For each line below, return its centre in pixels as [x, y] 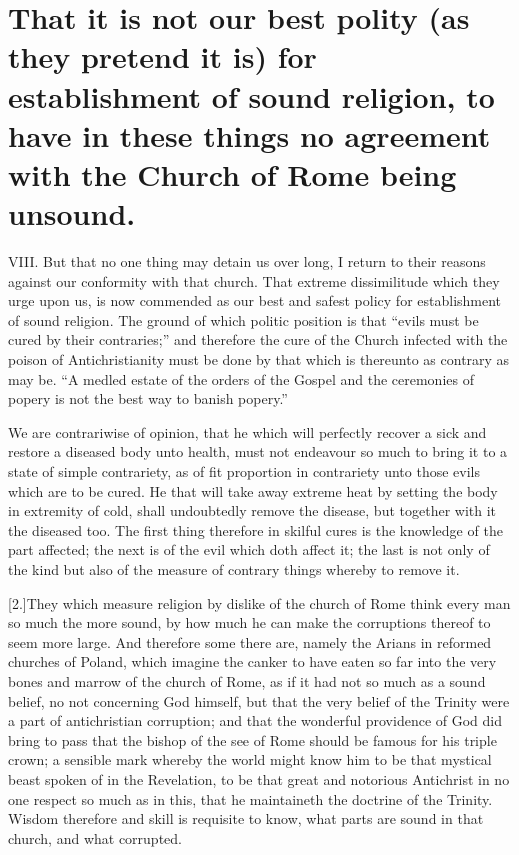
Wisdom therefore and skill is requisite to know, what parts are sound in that [246, 818]
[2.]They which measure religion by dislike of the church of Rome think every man [259, 602]
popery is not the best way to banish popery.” [148, 398]
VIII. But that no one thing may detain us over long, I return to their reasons [247, 261]
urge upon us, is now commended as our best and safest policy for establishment [255, 300]
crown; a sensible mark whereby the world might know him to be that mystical [250, 759]
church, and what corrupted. [95, 837]
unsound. [72, 213]
